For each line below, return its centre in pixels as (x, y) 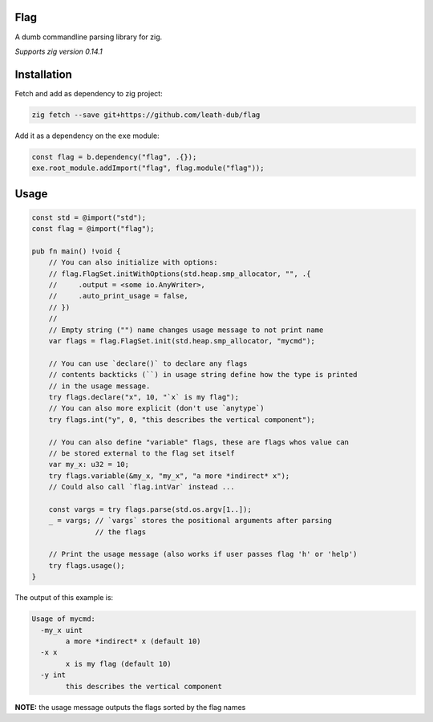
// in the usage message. (99, 386)
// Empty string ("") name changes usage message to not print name (186, 330)
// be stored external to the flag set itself (142, 453)
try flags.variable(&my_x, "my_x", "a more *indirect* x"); (169, 476)
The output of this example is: (64, 598)
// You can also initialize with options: (133, 262)
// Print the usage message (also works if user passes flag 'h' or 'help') (203, 554)
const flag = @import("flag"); (93, 229)
